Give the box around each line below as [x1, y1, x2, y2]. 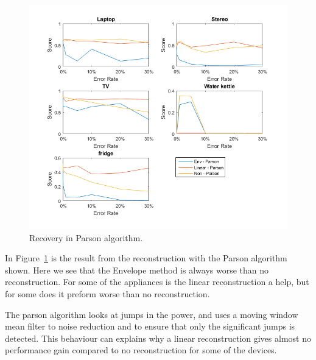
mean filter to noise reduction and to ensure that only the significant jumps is [5, 320, 295, 333]
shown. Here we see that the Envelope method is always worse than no [5, 263, 269, 276]
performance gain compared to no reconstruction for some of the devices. [5, 344, 277, 356]
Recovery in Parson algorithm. [29, 231, 143, 244]
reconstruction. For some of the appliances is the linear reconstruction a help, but [5, 275, 309, 288]
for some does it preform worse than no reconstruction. [5, 288, 210, 300]
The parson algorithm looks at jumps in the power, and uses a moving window [5, 308, 298, 320]
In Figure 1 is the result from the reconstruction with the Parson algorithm [5, 252, 287, 264]
